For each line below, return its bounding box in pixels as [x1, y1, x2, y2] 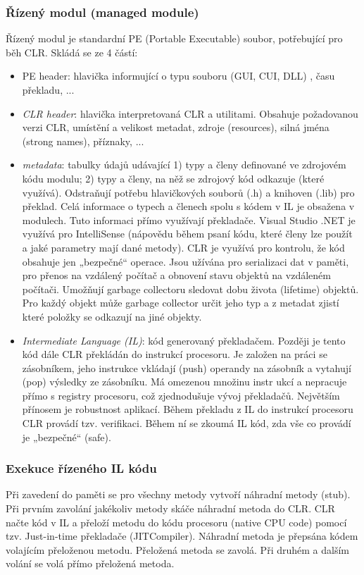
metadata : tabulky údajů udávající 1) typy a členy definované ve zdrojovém [22, 157, 346, 172]
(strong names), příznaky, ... [22, 133, 144, 148]
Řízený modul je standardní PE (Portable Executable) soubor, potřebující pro [6, 31, 343, 46]
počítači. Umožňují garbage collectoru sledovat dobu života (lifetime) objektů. [22, 281, 359, 296]
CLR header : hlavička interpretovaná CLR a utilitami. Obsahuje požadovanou [22, 106, 358, 120]
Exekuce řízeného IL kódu [6, 459, 157, 477]
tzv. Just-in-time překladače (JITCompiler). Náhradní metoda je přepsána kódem [6, 528, 358, 543]
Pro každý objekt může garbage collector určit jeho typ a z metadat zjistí [22, 295, 339, 310]
